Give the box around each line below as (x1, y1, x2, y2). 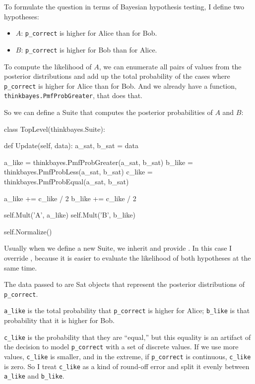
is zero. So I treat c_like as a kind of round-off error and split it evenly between (4, 361, 250, 371)
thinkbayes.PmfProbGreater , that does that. (4, 90, 143, 101)
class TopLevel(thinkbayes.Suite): (4, 123, 105, 134)
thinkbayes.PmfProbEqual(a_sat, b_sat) (4, 176, 129, 186)
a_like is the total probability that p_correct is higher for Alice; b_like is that (4, 305, 250, 316)
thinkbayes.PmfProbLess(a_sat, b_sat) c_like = (4, 166, 153, 177)
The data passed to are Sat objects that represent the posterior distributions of (4, 279, 245, 289)
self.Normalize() (4, 226, 52, 236)
